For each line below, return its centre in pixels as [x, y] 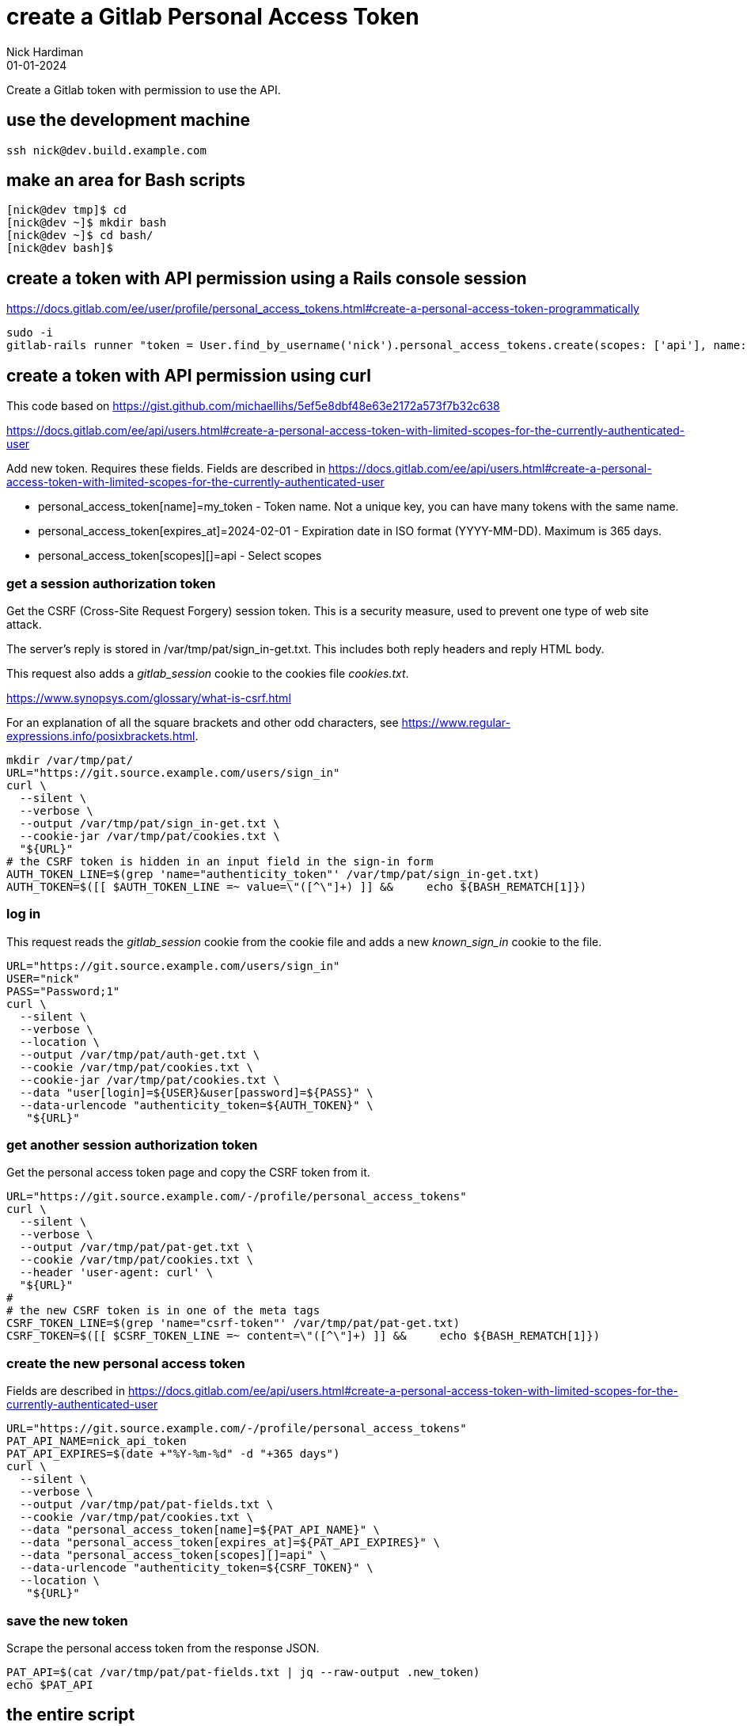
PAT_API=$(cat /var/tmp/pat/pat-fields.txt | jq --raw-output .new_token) [243, 1672]
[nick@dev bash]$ [60, 248]
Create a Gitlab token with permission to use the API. [144, 89]
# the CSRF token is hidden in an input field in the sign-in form [220, 861]
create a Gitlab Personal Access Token [213, 17]
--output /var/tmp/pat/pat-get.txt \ [136, 1247]
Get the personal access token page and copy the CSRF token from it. [188, 1173]
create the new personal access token [126, 1363]
